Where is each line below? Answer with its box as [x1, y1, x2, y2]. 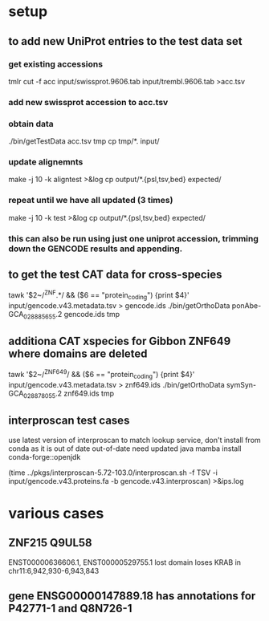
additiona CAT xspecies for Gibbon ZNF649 [8, 335, 231, 348]
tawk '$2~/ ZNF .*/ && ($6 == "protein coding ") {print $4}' [8, 289, 190, 302]
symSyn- [226, 379, 257, 389]
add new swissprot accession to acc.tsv [8, 96, 169, 108]
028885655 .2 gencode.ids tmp [23, 309, 120, 321]
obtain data [8, 118, 54, 129]
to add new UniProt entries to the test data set [8, 34, 243, 48]
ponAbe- [231, 300, 262, 310]
